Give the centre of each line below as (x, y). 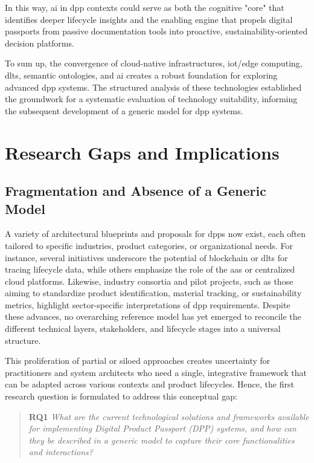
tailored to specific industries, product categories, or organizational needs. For (149, 245)
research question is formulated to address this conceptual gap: (121, 396)
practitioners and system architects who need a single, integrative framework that (156, 372)
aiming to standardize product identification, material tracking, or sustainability (153, 293)
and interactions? (61, 452)
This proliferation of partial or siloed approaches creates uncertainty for (138, 361)
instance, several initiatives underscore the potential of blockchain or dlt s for (146, 257)
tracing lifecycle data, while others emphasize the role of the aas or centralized (150, 269)
